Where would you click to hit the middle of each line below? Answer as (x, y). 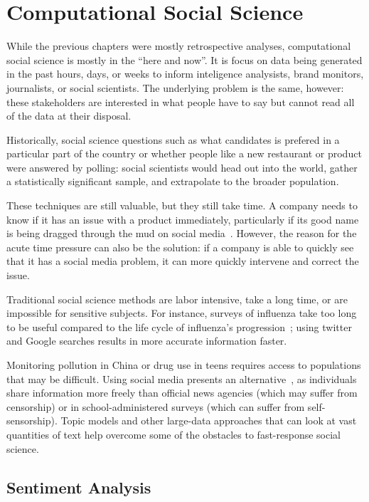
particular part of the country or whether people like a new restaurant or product (184, 153)
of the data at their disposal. (69, 116)
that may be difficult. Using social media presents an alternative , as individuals (182, 378)
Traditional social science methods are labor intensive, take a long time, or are (177, 299)
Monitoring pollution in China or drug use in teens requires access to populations (184, 365)
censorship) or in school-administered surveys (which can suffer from (156, 406)
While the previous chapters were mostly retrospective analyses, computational (179, 46)
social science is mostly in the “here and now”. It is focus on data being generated (184, 59)
